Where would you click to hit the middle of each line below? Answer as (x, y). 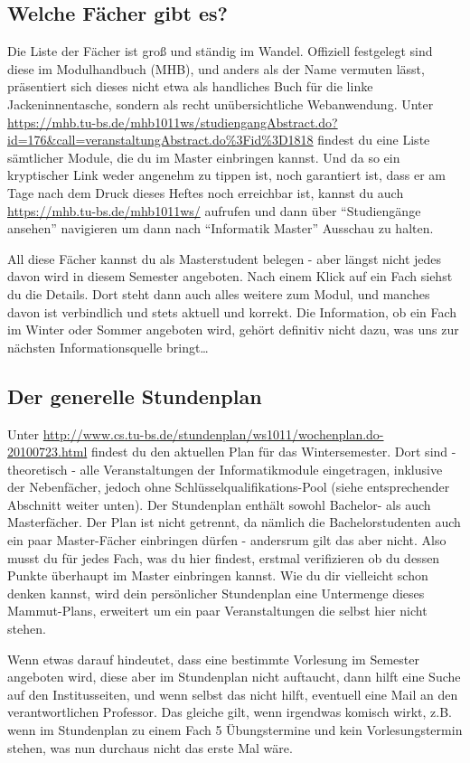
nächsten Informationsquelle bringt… (108, 347)
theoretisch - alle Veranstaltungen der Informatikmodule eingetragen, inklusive (225, 469)
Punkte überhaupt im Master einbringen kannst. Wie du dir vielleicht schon (218, 575)
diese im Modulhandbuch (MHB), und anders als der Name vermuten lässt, (216, 68)
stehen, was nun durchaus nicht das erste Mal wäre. (150, 747)
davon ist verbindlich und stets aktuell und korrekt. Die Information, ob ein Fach (232, 311)
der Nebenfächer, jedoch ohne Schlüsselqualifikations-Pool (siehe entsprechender (229, 487)
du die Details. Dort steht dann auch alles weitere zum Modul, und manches (219, 293)
